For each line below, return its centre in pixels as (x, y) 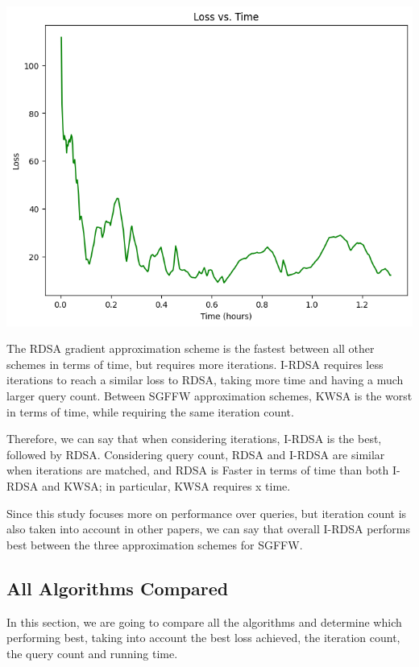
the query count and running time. (92, 653)
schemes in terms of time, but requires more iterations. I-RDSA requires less (195, 364)
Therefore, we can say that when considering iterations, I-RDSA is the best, (194, 439)
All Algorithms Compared (118, 588)
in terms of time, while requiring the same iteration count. (150, 411)
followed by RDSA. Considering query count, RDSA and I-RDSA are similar (196, 454)
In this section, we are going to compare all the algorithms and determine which (204, 621)
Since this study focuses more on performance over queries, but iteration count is (207, 513)
